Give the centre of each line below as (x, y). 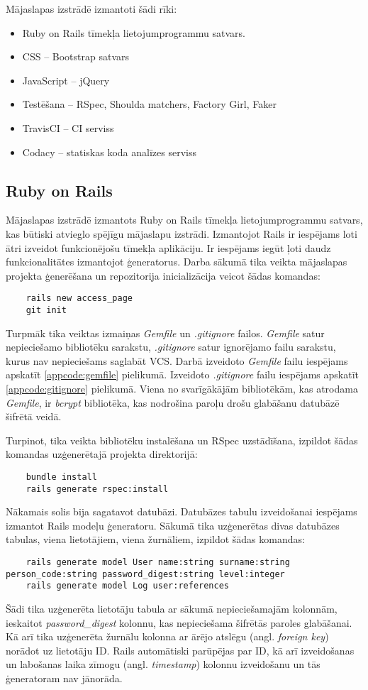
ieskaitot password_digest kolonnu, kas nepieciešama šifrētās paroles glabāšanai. (179, 622)
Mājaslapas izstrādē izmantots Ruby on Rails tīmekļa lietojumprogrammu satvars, (184, 220)
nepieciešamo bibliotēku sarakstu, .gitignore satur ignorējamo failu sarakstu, (171, 347)
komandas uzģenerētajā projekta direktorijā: (102, 454)
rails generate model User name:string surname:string (158, 563)
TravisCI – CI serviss (68, 127)
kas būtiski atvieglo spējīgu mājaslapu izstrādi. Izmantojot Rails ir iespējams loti (182, 233)
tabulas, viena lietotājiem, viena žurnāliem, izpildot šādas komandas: (155, 539)
